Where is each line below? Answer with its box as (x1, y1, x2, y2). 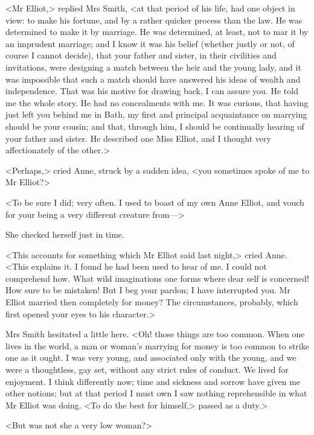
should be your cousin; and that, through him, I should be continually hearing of (5, 119, 304, 132)
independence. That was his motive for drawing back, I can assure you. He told (5, 84, 298, 97)
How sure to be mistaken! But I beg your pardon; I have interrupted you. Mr (5, 284, 290, 296)
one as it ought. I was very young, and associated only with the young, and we (5, 351, 296, 364)
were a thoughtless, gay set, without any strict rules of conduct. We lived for (5, 363, 289, 376)
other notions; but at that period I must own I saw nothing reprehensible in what (5, 387, 307, 399)
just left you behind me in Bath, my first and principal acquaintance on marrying (5, 108, 307, 121)
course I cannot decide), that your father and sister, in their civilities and (5, 49, 277, 62)
